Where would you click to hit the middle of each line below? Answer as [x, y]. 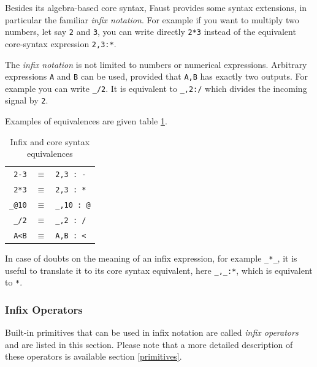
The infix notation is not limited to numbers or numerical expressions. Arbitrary [156, 64]
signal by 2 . [27, 100]
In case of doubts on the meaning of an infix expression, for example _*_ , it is [151, 258]
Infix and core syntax [50, 141]
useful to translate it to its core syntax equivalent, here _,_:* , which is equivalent [159, 270]
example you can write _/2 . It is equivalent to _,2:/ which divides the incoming [156, 88]
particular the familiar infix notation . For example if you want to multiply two [152, 19]
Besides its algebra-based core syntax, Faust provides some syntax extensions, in [156, 7]
